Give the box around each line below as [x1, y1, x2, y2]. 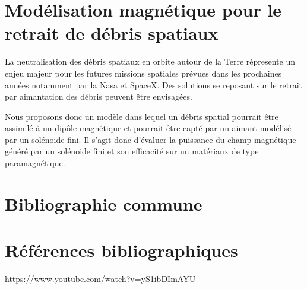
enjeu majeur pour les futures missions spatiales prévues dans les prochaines [5, 66, 282, 79]
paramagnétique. [5, 157, 65, 169]
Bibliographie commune [5, 191, 202, 215]
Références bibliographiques [5, 238, 238, 262]
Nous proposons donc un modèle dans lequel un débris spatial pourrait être [5, 110, 278, 122]
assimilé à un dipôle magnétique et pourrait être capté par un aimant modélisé [5, 122, 292, 134]
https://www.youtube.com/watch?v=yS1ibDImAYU [5, 272, 196, 285]
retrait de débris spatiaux [5, 21, 219, 45]
